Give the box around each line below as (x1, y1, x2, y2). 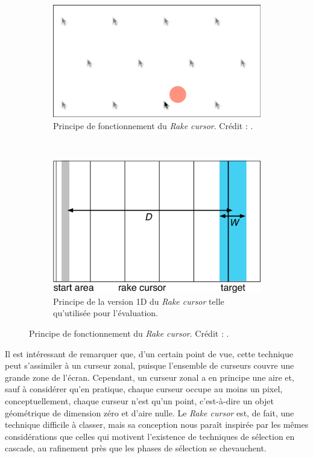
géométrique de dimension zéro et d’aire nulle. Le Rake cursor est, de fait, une (5, 406, 294, 419)
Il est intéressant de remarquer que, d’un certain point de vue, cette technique (5, 347, 293, 360)
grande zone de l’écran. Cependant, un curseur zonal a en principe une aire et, (5, 371, 294, 383)
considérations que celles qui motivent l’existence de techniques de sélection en (5, 430, 295, 442)
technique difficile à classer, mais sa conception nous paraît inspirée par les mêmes (5, 418, 309, 431)
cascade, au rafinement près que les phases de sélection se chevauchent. (5, 442, 267, 454)
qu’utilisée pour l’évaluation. (53, 307, 158, 319)
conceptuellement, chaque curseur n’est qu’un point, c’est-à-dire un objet (5, 395, 274, 407)
